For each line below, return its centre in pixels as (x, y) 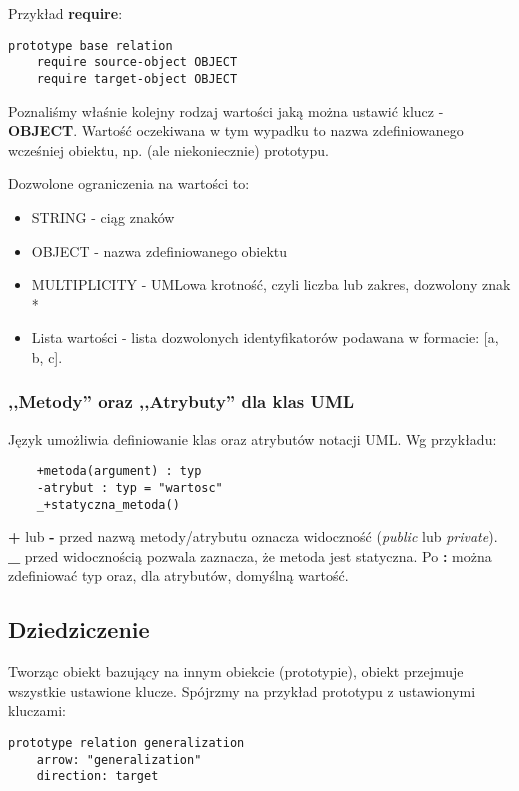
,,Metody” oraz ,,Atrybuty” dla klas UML (181, 401)
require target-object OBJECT (137, 78)
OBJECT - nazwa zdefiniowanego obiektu (159, 250)
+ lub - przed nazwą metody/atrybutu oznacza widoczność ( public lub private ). (253, 536)
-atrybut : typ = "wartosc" (129, 487)
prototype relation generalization (126, 743)
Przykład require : (65, 13)
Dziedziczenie (79, 629)
